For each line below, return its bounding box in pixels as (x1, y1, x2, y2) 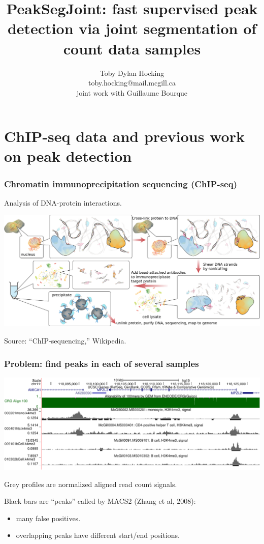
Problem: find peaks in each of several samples (4, 357, 199, 369)
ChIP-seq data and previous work (4, 126, 245, 147)
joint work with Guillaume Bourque (76, 87, 188, 98)
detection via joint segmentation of (7, 18, 257, 39)
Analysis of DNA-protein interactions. (4, 197, 122, 208)
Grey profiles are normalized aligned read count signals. (4, 478, 177, 489)
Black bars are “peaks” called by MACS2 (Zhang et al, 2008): (4, 496, 196, 506)
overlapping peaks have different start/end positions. (16, 530, 180, 540)
